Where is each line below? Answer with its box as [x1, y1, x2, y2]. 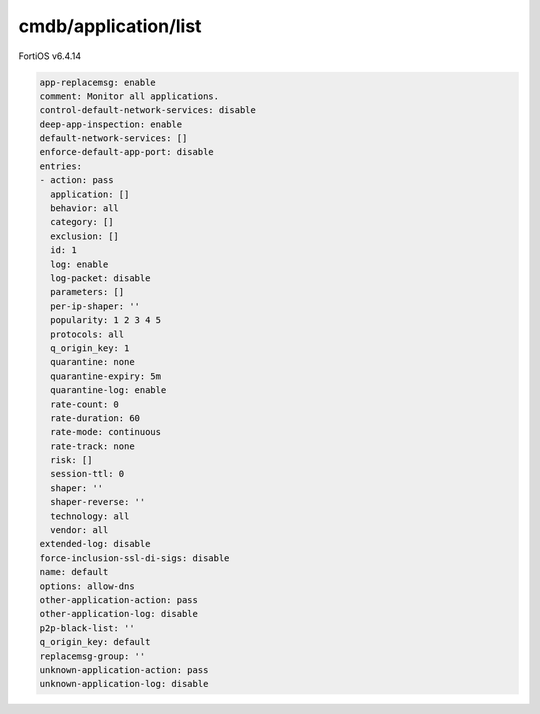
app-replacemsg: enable [39, 76, 157, 88]
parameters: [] [50, 286, 125, 298]
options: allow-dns [39, 580, 135, 592]
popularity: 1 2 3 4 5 [50, 315, 162, 326]
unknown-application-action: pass [39, 664, 209, 675]
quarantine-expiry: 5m [50, 370, 162, 382]
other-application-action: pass [39, 594, 199, 605]
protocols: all [50, 328, 125, 340]
